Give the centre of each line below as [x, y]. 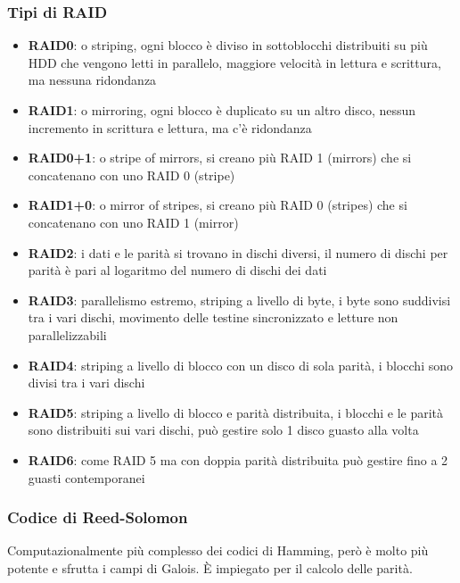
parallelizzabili [67, 334]
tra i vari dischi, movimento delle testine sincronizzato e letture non [213, 317]
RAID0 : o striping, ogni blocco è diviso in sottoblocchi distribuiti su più [228, 45]
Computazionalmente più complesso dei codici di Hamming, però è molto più [218, 550]
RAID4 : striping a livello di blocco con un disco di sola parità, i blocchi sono [241, 365]
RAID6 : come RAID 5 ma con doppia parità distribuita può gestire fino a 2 [238, 459]
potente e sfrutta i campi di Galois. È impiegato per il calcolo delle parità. [210, 567]
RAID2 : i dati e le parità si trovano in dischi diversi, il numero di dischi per [238, 252]
